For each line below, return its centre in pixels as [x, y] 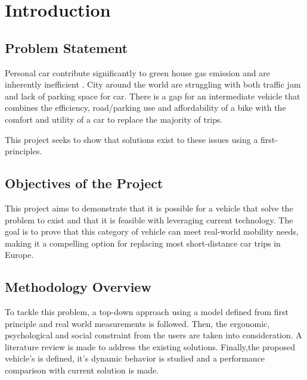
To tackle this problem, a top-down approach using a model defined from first [147, 312]
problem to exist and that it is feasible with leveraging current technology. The [149, 219]
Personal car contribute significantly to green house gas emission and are [137, 72]
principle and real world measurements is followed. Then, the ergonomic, [137, 323]
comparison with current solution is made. [82, 370]
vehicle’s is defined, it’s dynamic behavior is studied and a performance [135, 358]
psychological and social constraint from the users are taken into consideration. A [153, 335]
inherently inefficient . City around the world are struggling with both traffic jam [153, 84]
